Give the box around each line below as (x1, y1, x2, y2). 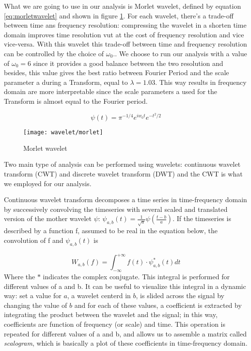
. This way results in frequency (155, 77, 247, 87)
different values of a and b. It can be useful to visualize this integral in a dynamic (4, 281, 246, 291)
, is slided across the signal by (136, 290, 224, 301)
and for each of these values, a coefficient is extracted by (74, 300, 242, 310)
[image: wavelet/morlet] (23, 129, 103, 136)
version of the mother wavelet (4, 213, 92, 223)
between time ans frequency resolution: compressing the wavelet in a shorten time (4, 20, 247, 30)
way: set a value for (4, 290, 62, 301)
